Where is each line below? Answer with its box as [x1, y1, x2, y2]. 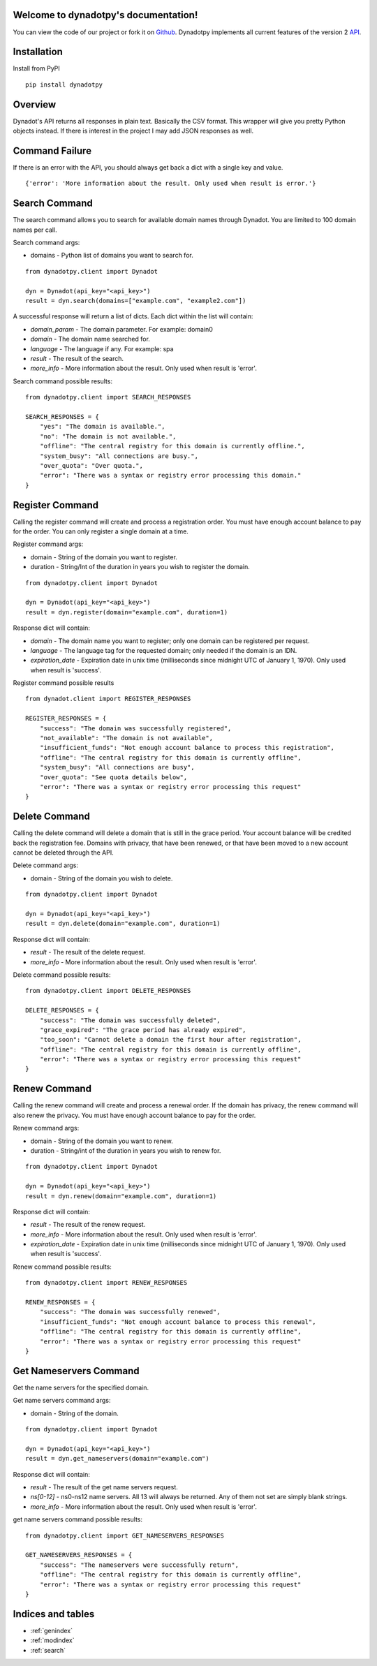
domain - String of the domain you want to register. [30, 552, 178, 561]
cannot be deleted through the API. [13, 848, 114, 857]
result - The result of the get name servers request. [30, 1483, 178, 1491]
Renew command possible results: [13, 1262, 112, 1271]
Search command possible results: [13, 377, 113, 385]
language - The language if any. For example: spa [30, 344, 174, 353]
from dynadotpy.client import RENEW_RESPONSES [25, 1278, 188, 1287]
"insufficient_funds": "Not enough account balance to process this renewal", [39, 1318, 316, 1326]
